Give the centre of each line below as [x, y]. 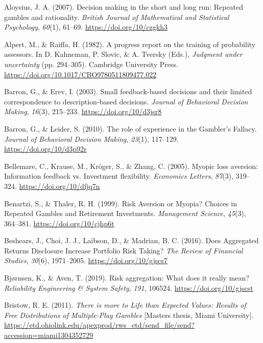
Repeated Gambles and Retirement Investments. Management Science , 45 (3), [125, 213]
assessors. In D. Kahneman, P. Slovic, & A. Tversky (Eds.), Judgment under [123, 54]
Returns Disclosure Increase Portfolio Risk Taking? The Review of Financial [124, 250]
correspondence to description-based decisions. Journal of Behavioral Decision [126, 101]
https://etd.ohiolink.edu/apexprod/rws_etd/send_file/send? [100, 325]
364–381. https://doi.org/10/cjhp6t [59, 223]
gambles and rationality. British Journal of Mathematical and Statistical [117, 17]
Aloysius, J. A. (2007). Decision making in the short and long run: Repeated [124, 7]
